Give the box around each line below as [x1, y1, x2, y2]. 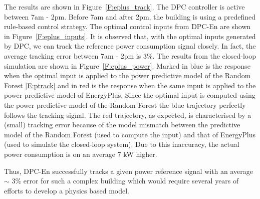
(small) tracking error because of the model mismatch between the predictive [4, 119, 240, 130]
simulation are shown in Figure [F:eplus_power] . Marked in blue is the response [4, 60, 250, 71]
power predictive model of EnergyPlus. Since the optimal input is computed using [4, 90, 255, 100]
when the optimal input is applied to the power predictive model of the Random [4, 70, 251, 81]
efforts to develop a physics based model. [4, 185, 129, 195]
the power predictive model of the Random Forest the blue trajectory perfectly [4, 99, 246, 110]
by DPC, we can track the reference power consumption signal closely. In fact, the [4, 41, 256, 51]
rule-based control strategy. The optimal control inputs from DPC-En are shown [4, 21, 251, 32]
